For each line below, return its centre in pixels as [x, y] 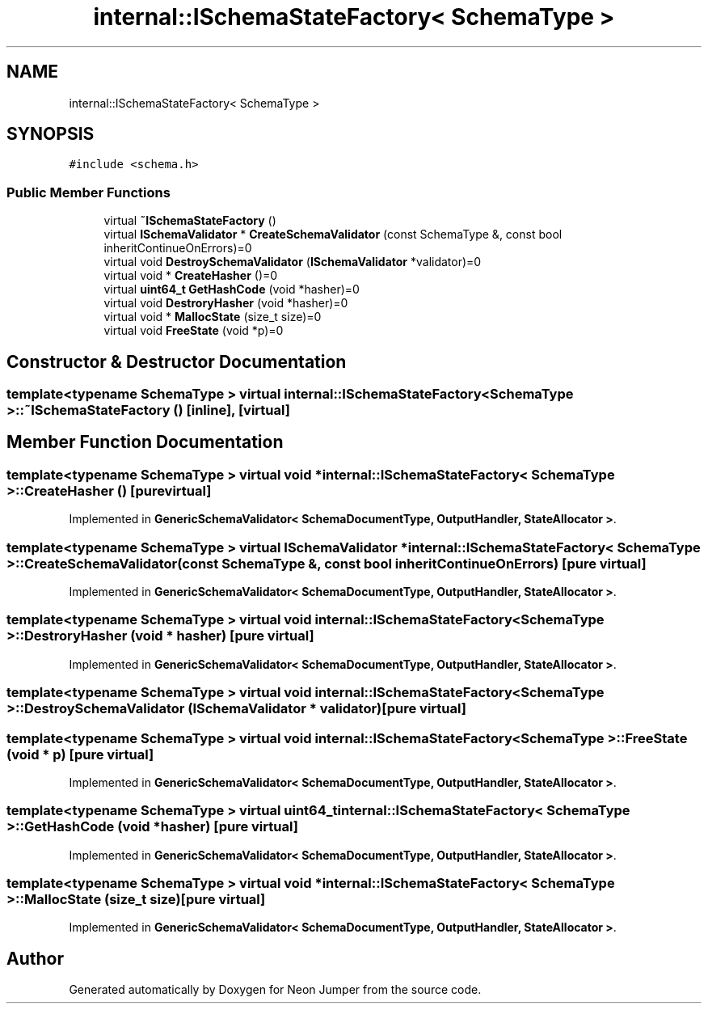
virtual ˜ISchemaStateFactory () [190, 221]
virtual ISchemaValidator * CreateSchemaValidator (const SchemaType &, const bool [333, 235]
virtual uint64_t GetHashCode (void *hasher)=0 [232, 289]
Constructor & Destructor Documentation [177, 361]
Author [35, 958]
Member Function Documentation [145, 442]
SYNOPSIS [51, 134]
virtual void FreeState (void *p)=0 [194, 331]
